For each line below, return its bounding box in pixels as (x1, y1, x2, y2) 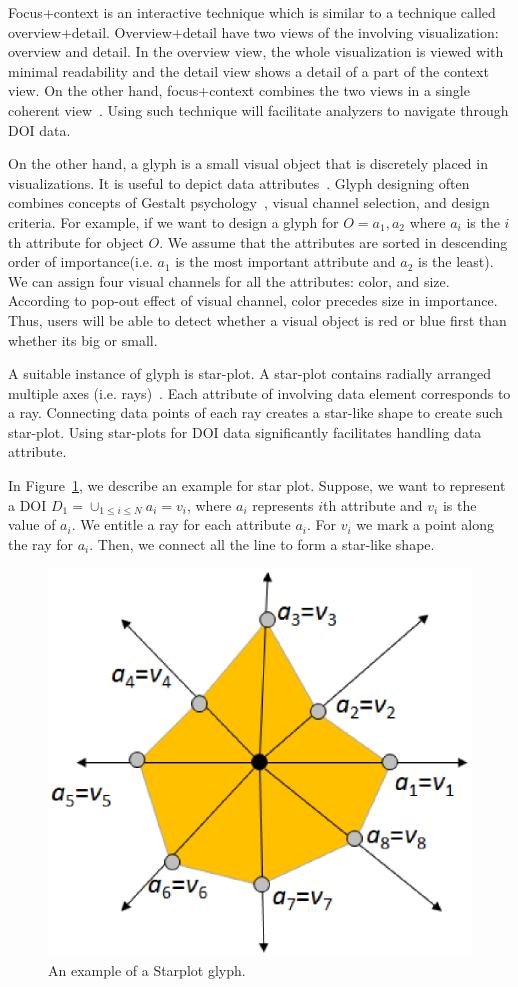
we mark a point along (356, 514, 495, 535)
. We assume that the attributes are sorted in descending (159, 231, 508, 252)
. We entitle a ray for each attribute (71, 514, 291, 535)
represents (252, 494, 314, 515)
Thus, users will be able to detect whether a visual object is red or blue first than (8, 309, 507, 330)
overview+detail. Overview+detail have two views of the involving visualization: (8, 21, 499, 42)
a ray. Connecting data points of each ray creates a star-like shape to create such (8, 402, 503, 423)
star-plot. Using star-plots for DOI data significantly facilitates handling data (8, 421, 482, 442)
